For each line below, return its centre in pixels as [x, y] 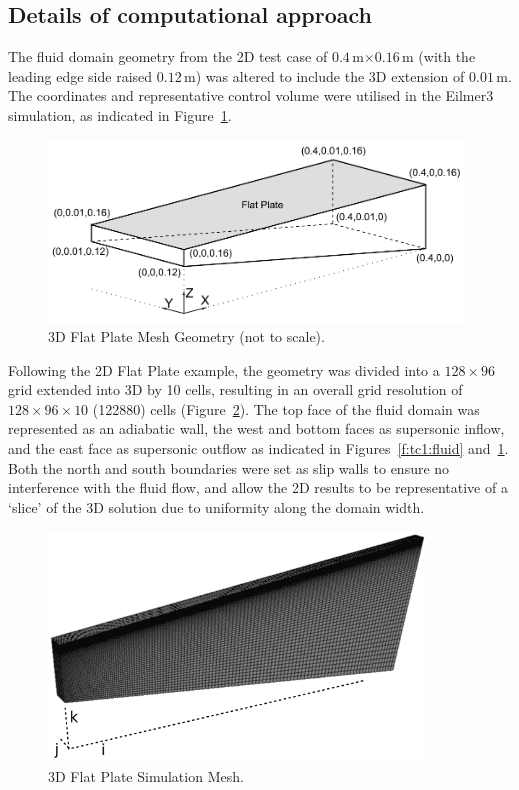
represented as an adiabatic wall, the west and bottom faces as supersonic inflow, [256, 428]
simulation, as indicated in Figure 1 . [120, 114]
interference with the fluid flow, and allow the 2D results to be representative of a [258, 487]
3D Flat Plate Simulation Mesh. [146, 775]
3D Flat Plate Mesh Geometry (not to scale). [186, 336]
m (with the [439, 56]
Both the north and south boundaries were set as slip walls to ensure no [229, 467]
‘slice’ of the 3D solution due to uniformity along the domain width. [216, 506]
